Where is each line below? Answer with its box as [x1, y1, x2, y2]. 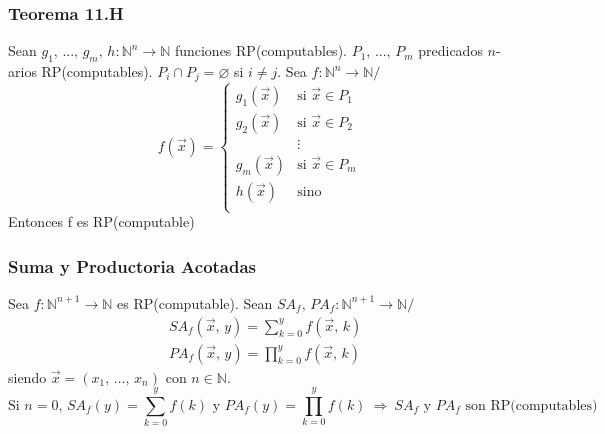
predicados [418, 40, 483, 61]
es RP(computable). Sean [117, 292, 273, 313]
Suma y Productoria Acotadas [8, 253, 257, 278]
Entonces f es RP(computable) [8, 211, 195, 232]
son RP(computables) [465, 399, 598, 413]
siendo [8, 366, 47, 387]
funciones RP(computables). [174, 40, 347, 61]
